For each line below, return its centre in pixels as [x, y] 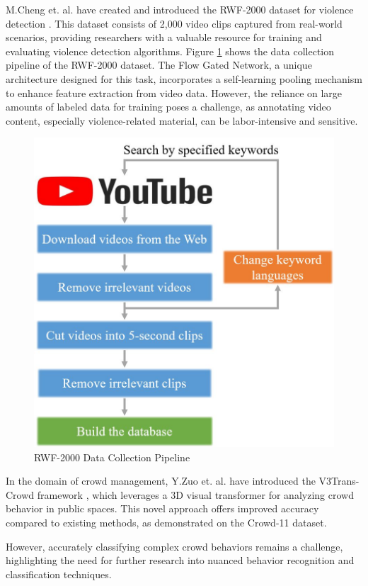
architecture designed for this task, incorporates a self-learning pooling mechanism [184, 78]
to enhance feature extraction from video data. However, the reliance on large [174, 92]
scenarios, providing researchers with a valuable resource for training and [164, 37]
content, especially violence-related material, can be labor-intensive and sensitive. [182, 120]
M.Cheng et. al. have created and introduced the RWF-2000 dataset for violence [180, 9]
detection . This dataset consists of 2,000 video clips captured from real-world [174, 23]
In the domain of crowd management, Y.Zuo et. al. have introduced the [161, 481]
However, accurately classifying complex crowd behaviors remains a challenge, [174, 546]
